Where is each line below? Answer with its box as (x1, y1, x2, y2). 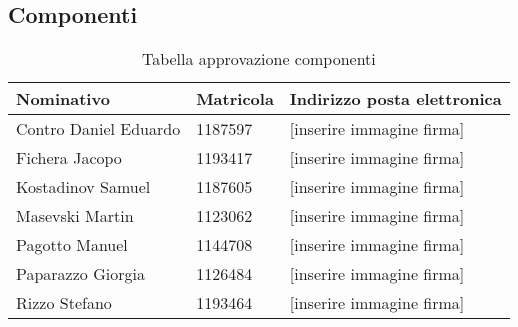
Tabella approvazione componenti (141, 47, 376, 71)
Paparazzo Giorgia (16, 262, 145, 286)
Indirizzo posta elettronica (289, 87, 502, 111)
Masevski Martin (16, 204, 134, 228)
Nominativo (16, 87, 110, 111)
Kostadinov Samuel (16, 175, 151, 199)
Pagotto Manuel (16, 233, 128, 257)
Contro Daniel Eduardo (16, 117, 181, 141)
